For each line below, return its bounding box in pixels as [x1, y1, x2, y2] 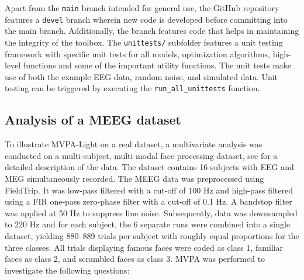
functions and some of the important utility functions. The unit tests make [23, 59, 292, 71]
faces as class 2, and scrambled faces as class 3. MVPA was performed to [5, 253, 265, 265]
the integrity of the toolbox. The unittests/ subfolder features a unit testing [5, 36, 283, 48]
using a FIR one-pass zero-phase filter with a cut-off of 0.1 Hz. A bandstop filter [5, 195, 292, 208]
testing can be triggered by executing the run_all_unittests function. [5, 82, 260, 94]
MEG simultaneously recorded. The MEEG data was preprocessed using [5, 172, 264, 184]
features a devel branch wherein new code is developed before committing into [5, 13, 288, 25]
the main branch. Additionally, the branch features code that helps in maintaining [5, 25, 299, 37]
